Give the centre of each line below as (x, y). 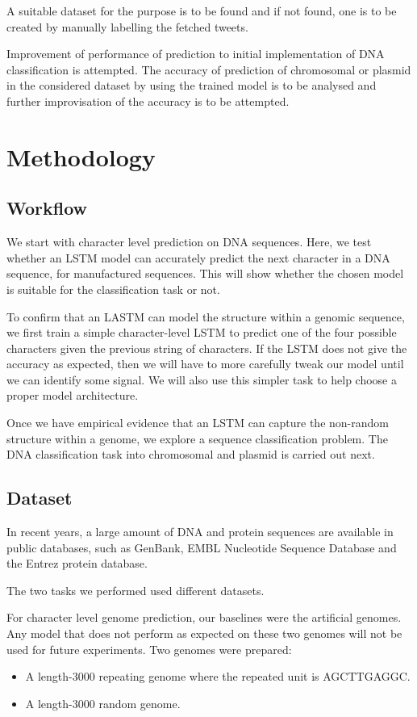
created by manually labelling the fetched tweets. (127, 26)
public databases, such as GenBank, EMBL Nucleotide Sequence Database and (202, 547)
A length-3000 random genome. (103, 703)
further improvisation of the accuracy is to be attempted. (148, 101)
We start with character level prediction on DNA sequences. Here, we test (189, 242)
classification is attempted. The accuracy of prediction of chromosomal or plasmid (209, 69)
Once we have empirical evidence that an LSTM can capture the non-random (198, 423)
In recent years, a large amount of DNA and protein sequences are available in (200, 532)
